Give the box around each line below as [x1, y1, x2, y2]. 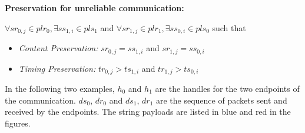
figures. [5, 117, 31, 129]
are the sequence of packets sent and [155, 94, 287, 106]
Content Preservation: [18, 42, 98, 54]
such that [212, 21, 246, 34]
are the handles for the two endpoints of [155, 82, 300, 94]
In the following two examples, [5, 82, 115, 94]
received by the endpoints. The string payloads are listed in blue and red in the [5, 105, 291, 118]
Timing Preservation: [18, 62, 96, 74]
